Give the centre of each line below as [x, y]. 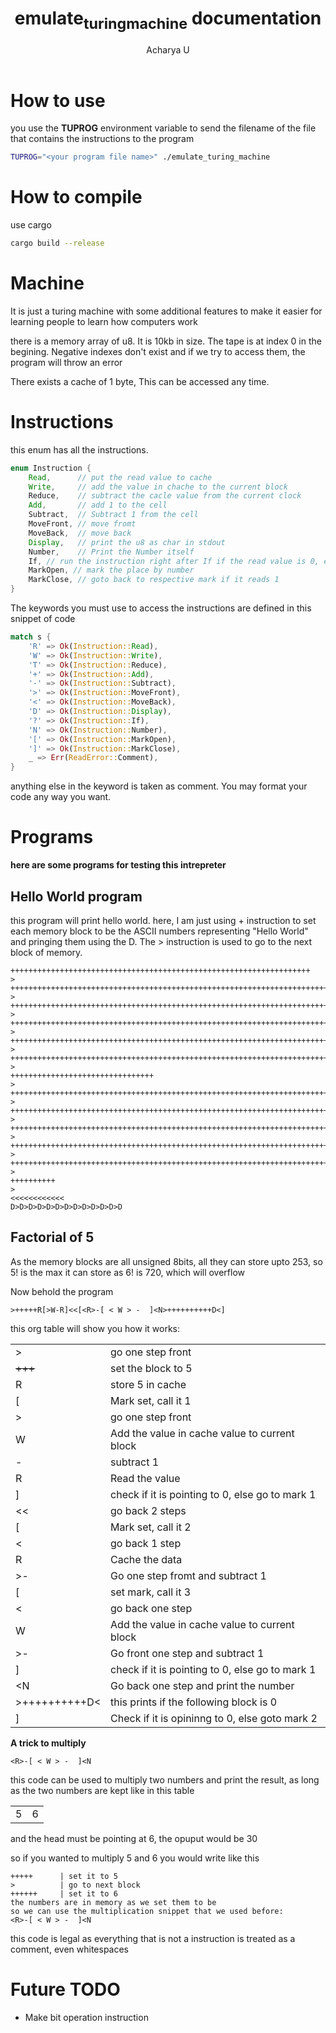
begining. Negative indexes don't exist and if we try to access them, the [158, 351]
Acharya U [168, 49]
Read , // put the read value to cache [120, 477]
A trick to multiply [48, 1743]
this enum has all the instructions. [79, 449]
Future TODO [65, 1989]
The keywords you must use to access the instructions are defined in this [161, 608]
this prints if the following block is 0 [194, 1702]
